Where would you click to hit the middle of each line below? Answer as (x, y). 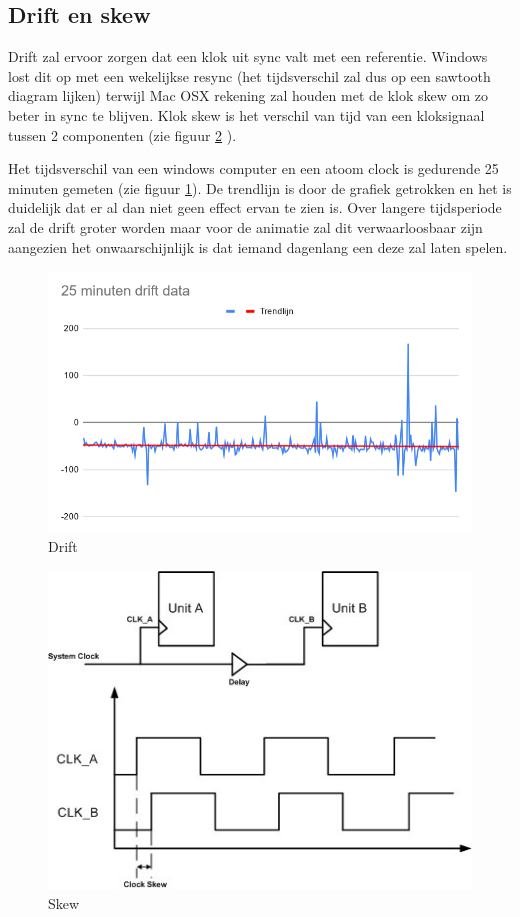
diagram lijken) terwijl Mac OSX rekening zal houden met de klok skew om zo (248, 95)
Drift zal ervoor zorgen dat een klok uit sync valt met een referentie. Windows (248, 56)
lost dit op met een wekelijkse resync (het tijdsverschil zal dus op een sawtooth (249, 75)
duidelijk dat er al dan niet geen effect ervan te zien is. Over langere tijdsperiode (255, 207)
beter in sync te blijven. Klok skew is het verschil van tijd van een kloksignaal (246, 114)
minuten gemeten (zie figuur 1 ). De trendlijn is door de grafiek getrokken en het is (260, 187)
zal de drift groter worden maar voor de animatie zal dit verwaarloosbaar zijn (245, 226)
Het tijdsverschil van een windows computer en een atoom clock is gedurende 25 (253, 168)
